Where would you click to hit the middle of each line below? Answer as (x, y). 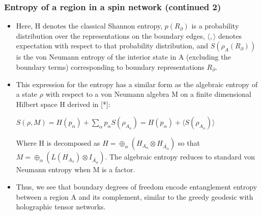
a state (27, 94)
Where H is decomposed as (58, 143)
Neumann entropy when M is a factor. (76, 169)
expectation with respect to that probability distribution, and (112, 46)
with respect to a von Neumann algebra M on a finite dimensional (148, 94)
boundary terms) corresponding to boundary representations (110, 67)
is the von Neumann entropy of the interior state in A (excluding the (123, 57)
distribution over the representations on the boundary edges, (110, 35)
